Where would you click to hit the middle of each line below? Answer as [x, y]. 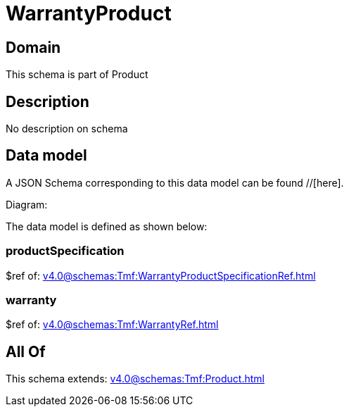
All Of [26, 351]
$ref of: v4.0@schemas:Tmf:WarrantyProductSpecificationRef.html [161, 275]
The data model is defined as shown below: [107, 226]
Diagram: [27, 204]
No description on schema [67, 129]
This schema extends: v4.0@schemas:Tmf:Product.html [135, 379]
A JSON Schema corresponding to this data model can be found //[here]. [175, 182]
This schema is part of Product [77, 75]
